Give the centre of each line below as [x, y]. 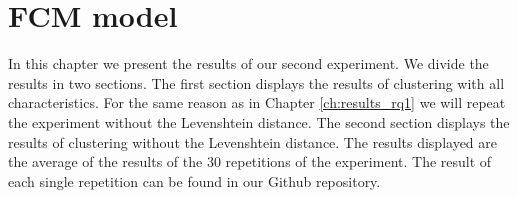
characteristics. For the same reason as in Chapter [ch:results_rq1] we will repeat [257, 102]
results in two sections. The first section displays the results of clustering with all [256, 82]
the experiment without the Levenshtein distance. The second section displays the [259, 121]
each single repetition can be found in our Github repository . [194, 180]
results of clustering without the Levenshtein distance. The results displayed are [253, 141]
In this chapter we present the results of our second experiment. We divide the [248, 63]
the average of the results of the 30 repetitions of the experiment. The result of [250, 161]
